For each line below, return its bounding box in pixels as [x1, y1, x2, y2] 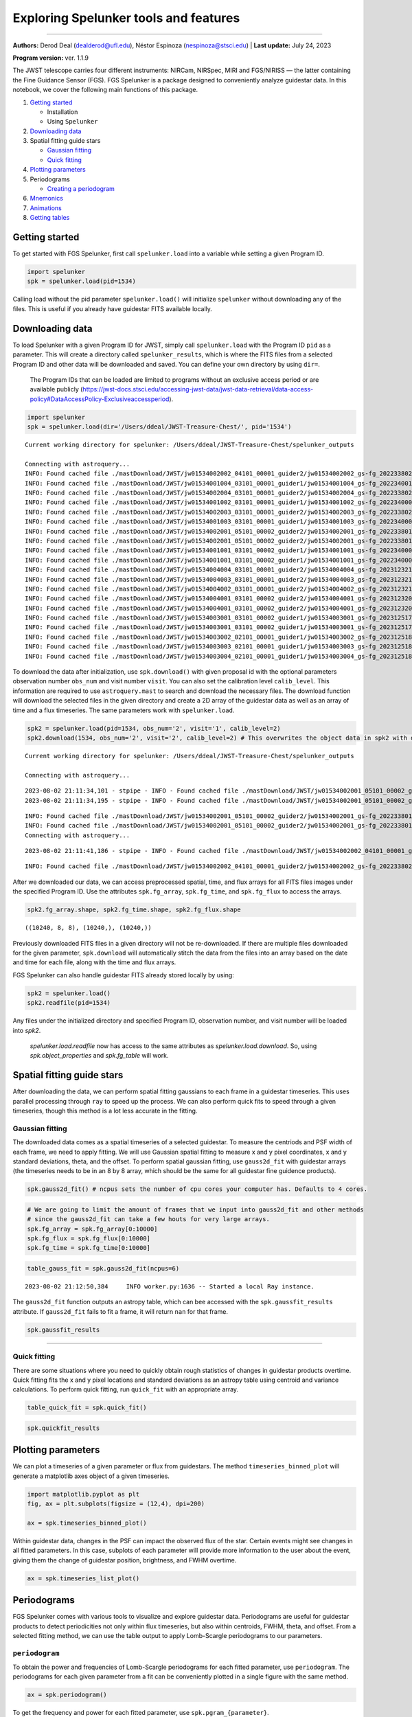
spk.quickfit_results [27, 1424, 100, 1432]
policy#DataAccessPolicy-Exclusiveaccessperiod [30, 395, 170, 403]
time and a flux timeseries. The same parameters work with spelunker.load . [12, 706, 235, 714]
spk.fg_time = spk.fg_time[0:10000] [27, 1244, 151, 1252]
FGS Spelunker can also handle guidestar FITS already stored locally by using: [12, 970, 235, 979]
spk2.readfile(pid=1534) [27, 999, 111, 1007]
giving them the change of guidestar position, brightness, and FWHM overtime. [12, 1556, 237, 1564]
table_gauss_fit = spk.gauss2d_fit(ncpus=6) [27, 1264, 180, 1273]
